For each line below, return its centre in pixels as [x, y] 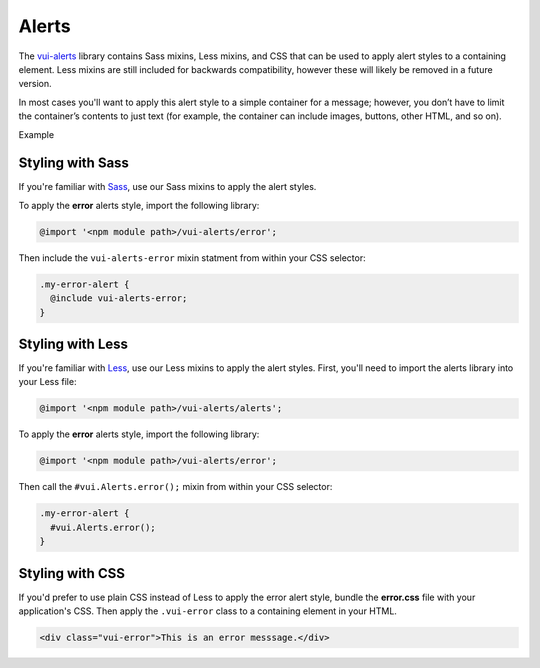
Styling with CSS [71, 573]
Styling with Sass [74, 163]
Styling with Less [73, 343]
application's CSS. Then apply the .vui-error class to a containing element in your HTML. [207, 611]
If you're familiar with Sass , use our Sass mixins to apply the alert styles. [167, 187]
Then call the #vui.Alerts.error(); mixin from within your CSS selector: [175, 487]
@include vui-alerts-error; [119, 298]
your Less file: [47, 382]
